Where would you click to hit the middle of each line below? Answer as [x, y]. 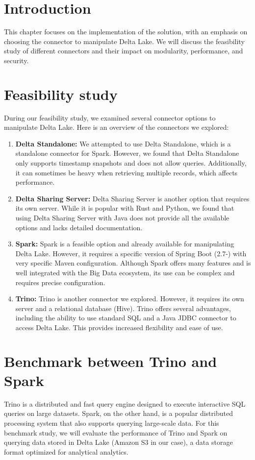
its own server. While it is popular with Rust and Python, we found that [125, 208]
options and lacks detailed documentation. [79, 227]
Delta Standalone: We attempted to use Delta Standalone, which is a [123, 143]
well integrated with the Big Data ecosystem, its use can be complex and [125, 272]
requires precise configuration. [60, 282]
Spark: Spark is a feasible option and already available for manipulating [125, 244]
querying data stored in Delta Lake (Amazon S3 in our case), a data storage [118, 442]
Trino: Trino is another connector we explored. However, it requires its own [130, 299]
